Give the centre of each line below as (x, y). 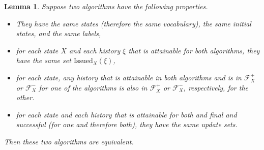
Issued (83, 61)
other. (25, 97)
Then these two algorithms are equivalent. (69, 141)
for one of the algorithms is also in (93, 87)
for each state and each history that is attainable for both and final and (126, 114)
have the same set (43, 60)
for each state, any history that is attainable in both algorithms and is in (129, 77)
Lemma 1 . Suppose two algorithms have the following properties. (106, 6)
